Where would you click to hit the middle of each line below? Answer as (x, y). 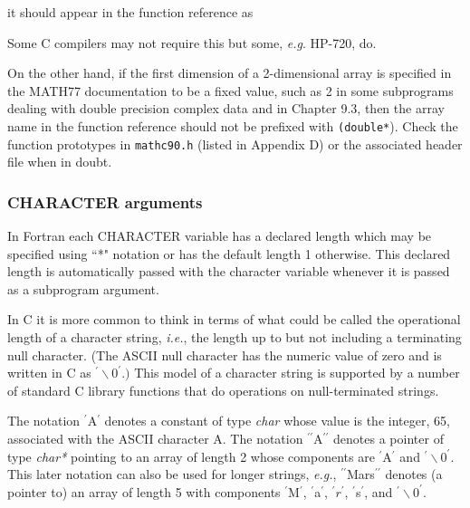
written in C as (49, 373)
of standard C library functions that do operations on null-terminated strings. (223, 390)
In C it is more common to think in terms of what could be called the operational (234, 319)
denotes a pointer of (388, 439)
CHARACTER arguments (105, 201)
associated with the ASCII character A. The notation (155, 439)
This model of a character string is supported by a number (297, 373)
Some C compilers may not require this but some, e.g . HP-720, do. (192, 42)
